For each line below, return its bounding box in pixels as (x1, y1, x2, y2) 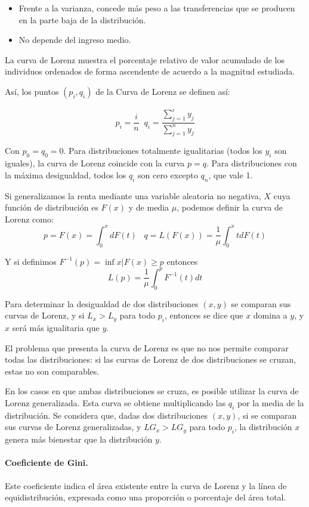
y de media (128, 201, 169, 214)
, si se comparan (237, 409, 297, 421)
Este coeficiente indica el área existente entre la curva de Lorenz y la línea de (5, 479, 287, 491)
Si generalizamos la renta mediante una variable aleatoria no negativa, (5, 189, 261, 202)
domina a (253, 309, 288, 321)
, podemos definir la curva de (177, 201, 283, 214)
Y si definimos (5, 255, 57, 267)
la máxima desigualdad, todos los (5, 168, 126, 181)
